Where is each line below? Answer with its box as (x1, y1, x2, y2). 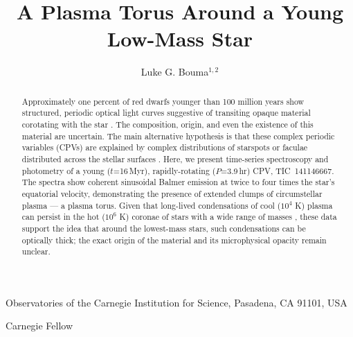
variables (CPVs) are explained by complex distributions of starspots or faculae (21, 141, 308, 153)
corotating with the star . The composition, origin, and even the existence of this (21, 119, 314, 130)
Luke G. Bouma (141, 64, 209, 79)
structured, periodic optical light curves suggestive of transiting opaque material (21, 107, 311, 119)
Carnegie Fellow (6, 318, 73, 333)
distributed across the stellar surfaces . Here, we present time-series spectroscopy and (21, 153, 329, 164)
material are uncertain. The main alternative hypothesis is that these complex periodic (21, 130, 335, 141)
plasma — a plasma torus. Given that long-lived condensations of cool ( (21, 199, 281, 211)
